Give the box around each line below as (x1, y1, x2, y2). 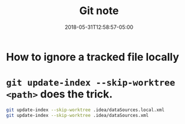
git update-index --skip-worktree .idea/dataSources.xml (6, 112, 149, 118)
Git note (79, 4, 119, 18)
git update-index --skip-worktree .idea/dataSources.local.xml (6, 107, 165, 113)
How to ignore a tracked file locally (6, 50, 180, 63)
